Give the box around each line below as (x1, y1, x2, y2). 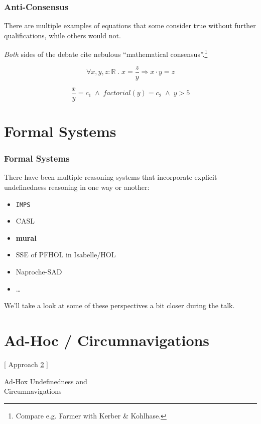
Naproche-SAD (16, 266, 62, 276)
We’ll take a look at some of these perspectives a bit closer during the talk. (4, 300, 235, 311)
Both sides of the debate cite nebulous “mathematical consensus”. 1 (4, 47, 208, 59)
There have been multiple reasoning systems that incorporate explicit (4, 172, 217, 182)
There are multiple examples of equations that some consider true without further (4, 20, 256, 31)
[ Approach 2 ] (4, 359, 48, 369)
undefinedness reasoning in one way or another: (4, 181, 150, 192)
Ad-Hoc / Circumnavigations (4, 329, 210, 350)
